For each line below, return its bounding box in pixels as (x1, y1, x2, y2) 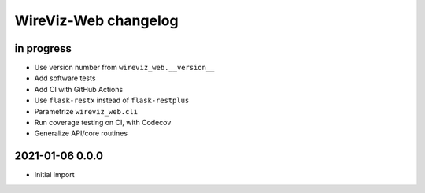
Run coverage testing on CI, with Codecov (34, 118, 172, 128)
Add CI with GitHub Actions (34, 84, 124, 94)
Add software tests (34, 73, 96, 83)
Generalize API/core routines (34, 128, 128, 138)
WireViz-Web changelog (14, 12, 179, 29)
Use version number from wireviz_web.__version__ (34, 63, 215, 72)
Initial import (34, 170, 75, 180)
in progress (14, 42, 72, 55)
